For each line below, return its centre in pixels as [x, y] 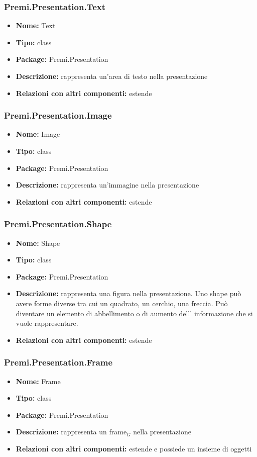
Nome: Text [36, 25]
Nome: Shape [38, 243]
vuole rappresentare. [47, 323]
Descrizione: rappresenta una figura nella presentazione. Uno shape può [128, 293]
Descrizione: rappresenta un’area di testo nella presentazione [112, 76]
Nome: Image [38, 134]
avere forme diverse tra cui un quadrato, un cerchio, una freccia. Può [122, 303]
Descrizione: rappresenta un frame [71, 432]
